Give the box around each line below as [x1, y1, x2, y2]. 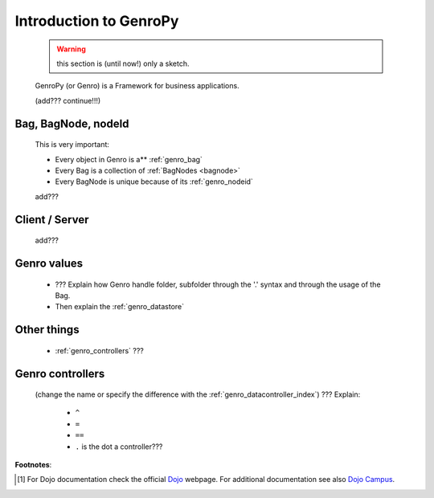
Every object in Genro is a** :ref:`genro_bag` [55, 154, 203, 164]
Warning [56, 44, 86, 54]
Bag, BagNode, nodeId [14, 116, 129, 130]
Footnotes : [14, 460, 52, 470]
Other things [14, 323, 80, 337]
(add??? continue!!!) [35, 96, 101, 105]
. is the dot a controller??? [75, 442, 163, 451]
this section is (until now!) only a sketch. [56, 59, 190, 68]
